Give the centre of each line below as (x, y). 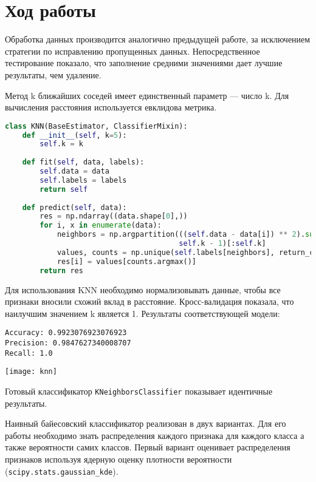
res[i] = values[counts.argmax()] (127, 261)
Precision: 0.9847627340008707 (68, 343)
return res (61, 270)
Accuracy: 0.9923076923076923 (66, 333)
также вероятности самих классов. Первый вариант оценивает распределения (148, 447)
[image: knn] (31, 372)
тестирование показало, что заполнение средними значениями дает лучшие (144, 63)
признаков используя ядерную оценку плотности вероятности (118, 459)
